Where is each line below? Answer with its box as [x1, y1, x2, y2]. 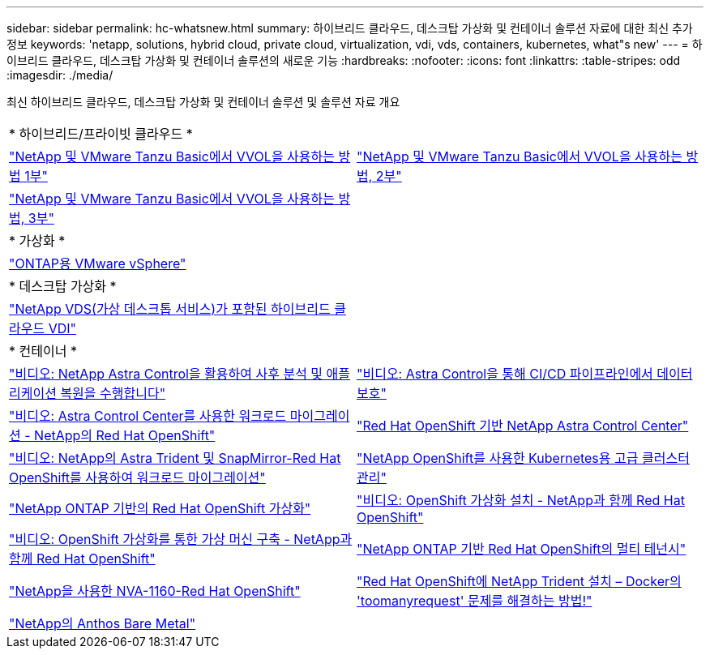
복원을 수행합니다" [60, 385, 166, 401]
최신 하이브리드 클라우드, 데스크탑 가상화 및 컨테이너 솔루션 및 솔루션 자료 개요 [6, 95, 400, 109]
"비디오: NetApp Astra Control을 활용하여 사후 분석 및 [9, 366, 323, 382]
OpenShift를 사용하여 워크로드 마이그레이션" [9, 469, 266, 486]
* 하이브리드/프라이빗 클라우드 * [9, 126, 193, 142]
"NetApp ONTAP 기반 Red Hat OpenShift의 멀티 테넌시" [357, 541, 686, 557]
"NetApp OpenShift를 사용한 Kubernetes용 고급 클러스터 [357, 450, 690, 466]
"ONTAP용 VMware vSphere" [9, 255, 186, 272]
